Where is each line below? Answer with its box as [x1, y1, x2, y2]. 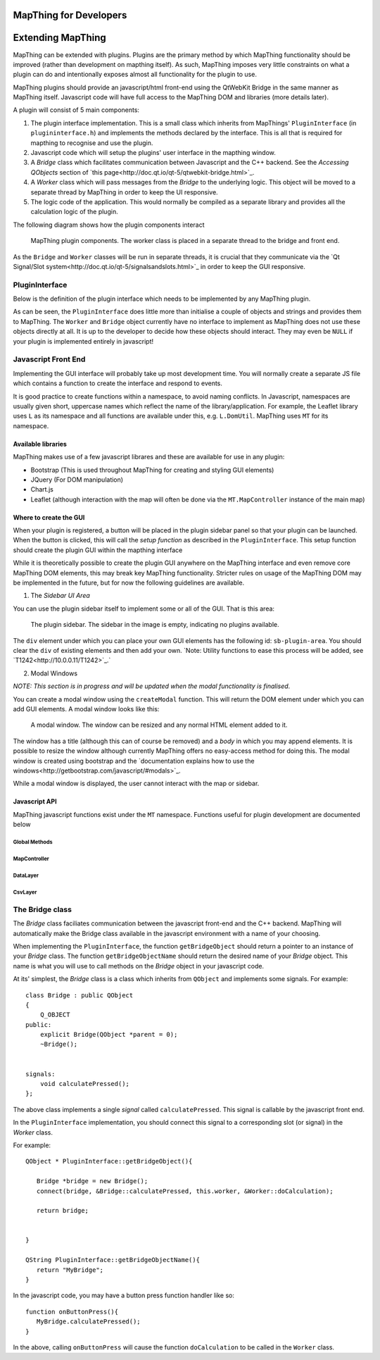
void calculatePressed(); [39, 1080, 130, 1088]
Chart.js [30, 485, 54, 494]
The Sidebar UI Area [30, 592, 91, 600]
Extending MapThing [13, 32, 107, 44]
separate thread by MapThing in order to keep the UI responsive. [30, 187, 218, 196]
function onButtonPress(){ [25, 1307, 119, 1316]
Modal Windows [30, 669, 77, 678]
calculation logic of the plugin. [30, 208, 119, 216]
